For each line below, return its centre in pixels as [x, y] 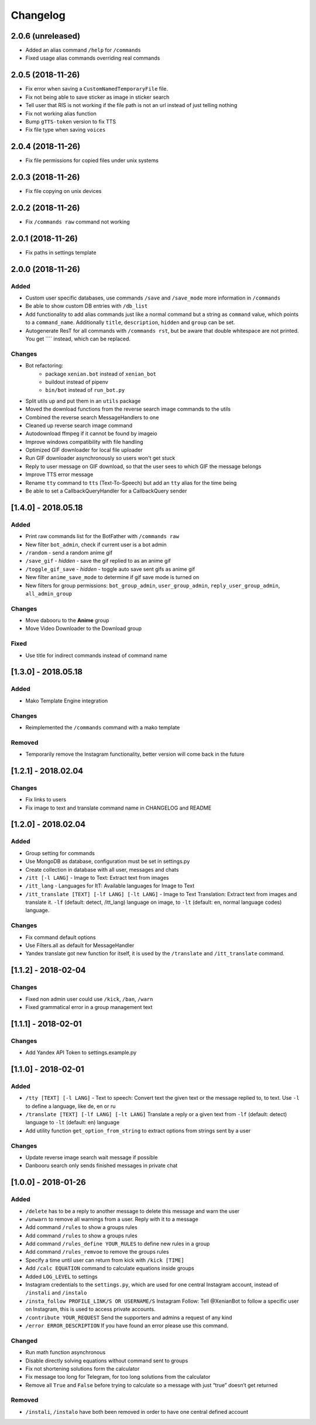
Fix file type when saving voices [66, 130]
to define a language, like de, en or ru [71, 1106]
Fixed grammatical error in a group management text [89, 1007]
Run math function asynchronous [66, 1352]
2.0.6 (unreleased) [46, 36]
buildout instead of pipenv [77, 382]
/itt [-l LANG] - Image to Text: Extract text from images [97, 877]
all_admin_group [49, 593]
